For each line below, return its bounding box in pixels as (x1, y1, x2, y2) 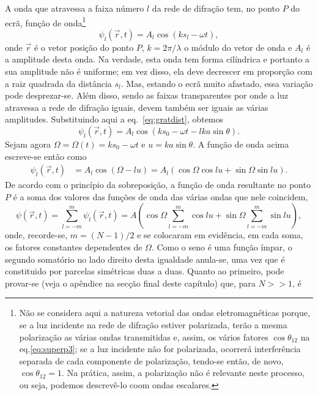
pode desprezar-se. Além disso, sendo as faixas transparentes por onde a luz (5, 89, 289, 102)
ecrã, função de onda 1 (5, 14, 86, 29)
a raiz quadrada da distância (5, 77, 112, 89)
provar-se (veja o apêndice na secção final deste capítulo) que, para (5, 276, 256, 289)
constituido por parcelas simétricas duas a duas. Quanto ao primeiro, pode (5, 265, 284, 277)
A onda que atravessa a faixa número (5, 2, 144, 14)
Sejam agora (5, 138, 51, 150)
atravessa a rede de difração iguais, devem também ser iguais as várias (5, 100, 268, 113)
